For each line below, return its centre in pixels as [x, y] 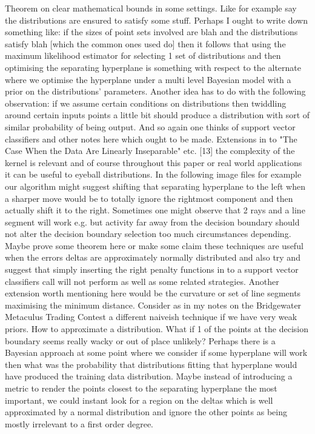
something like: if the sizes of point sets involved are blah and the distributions [151, 32]
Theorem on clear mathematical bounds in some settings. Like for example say [151, 8]
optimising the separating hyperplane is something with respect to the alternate [153, 67]
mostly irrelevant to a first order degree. [79, 423]
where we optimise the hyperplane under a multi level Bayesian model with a [148, 79]
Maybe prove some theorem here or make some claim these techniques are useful [154, 245]
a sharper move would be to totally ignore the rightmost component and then [149, 198]
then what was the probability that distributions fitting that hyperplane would [151, 364]
